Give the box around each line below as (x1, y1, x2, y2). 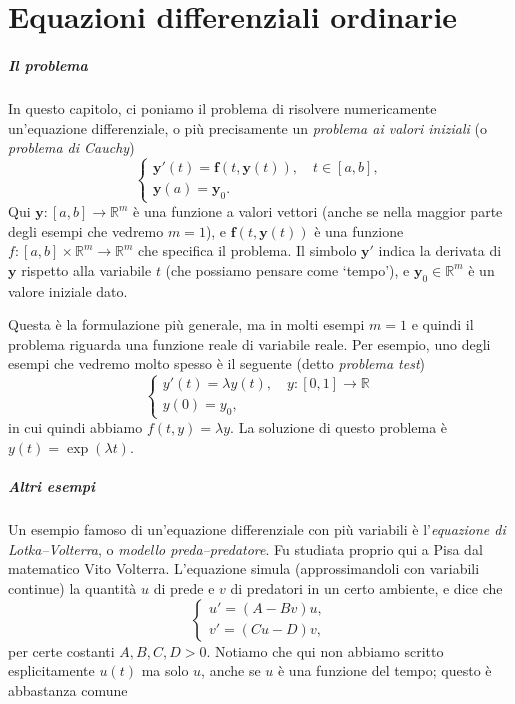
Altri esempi (8, 476, 96, 497)
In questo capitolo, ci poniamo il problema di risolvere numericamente (8, 97, 437, 118)
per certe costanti (8, 640, 115, 661)
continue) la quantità (8, 577, 137, 598)
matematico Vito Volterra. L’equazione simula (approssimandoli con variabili (8, 558, 480, 579)
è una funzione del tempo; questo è (277, 660, 492, 681)
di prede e (153, 577, 215, 598)
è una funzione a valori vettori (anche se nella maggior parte (133, 201, 503, 222)
